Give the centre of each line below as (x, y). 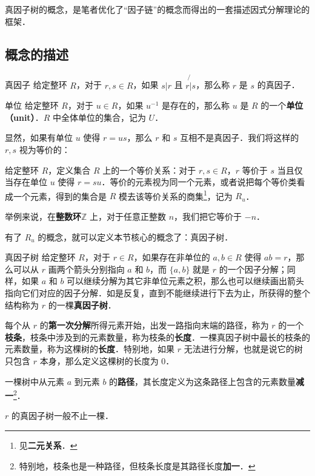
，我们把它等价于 (208, 216)
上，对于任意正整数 (128, 216)
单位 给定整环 (32, 105)
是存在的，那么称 (196, 105)
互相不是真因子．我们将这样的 (240, 138)
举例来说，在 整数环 (43, 216)
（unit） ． (24, 117)
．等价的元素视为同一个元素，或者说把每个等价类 (199, 182)
